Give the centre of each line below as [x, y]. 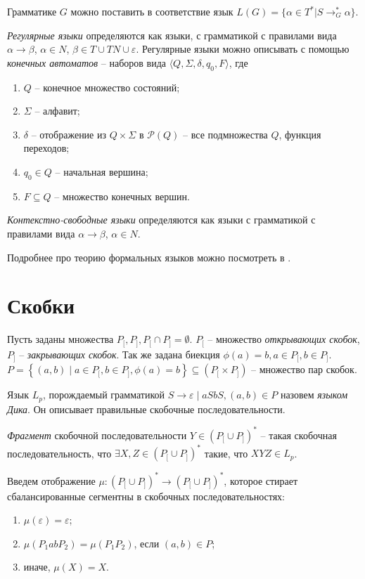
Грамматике [32, 11]
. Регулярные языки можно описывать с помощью [243, 49]
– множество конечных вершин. [122, 196]
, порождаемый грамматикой [104, 395]
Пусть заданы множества [60, 339]
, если [147, 543]
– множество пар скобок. [304, 369]
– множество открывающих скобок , [284, 339]
